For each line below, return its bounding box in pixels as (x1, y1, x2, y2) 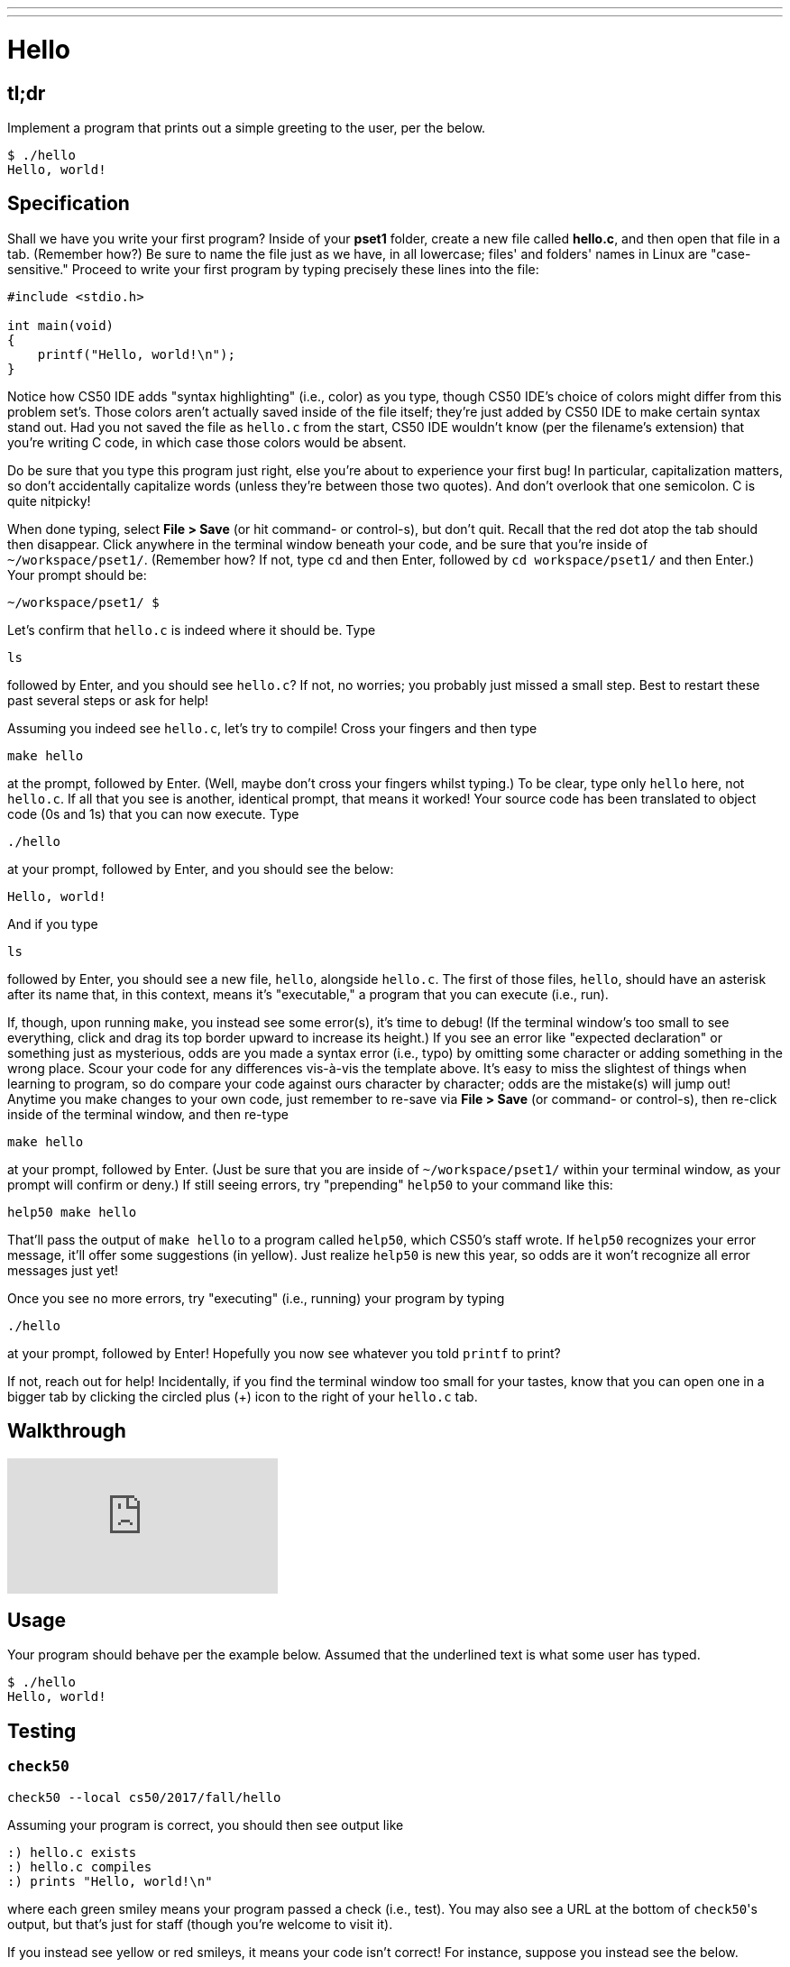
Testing (7, 1719, 77, 1742)
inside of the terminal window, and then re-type (7, 1106, 289, 1122)
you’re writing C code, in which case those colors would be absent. (7, 434, 407, 450)
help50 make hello (7, 1204, 137, 1219)
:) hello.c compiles (7, 1859, 152, 1874)
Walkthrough (7, 1420, 126, 1443)
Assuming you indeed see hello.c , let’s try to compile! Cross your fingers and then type (7, 720, 537, 736)
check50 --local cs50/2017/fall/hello (7, 1789, 281, 1805)
